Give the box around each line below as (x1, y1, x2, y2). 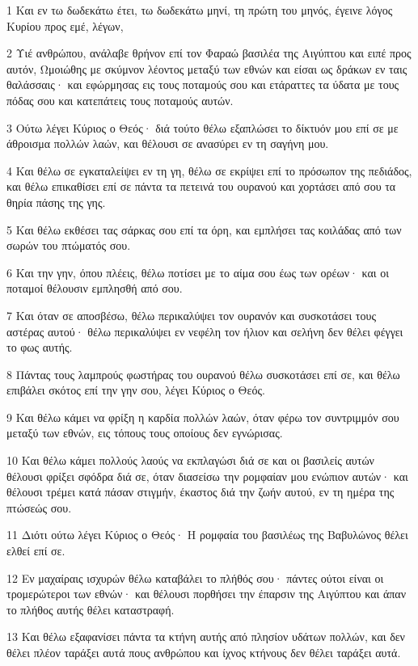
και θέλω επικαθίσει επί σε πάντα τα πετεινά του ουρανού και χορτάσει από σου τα (6, 178, 396, 195)
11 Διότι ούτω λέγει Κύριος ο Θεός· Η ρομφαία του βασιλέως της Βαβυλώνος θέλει (6, 526, 408, 543)
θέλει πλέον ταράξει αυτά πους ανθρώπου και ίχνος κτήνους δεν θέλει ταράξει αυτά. (6, 644, 401, 660)
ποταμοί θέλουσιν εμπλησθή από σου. (6, 280, 183, 297)
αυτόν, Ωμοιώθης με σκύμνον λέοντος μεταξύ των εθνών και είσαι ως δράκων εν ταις (6, 60, 407, 77)
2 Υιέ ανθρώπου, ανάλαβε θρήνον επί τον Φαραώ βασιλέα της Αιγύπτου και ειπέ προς (6, 44, 412, 61)
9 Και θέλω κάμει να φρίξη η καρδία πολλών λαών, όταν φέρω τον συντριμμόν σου (6, 408, 399, 425)
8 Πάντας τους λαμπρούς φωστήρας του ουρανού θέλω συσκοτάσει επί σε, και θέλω (6, 365, 400, 382)
